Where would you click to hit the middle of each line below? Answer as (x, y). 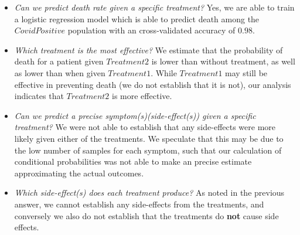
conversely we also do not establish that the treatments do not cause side (146, 215)
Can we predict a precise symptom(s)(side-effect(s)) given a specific (135, 115)
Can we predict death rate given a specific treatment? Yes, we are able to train (154, 7)
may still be (246, 72)
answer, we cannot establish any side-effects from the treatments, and (139, 204)
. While (164, 72)
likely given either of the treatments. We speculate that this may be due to (149, 138)
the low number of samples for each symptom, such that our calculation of (148, 150)
